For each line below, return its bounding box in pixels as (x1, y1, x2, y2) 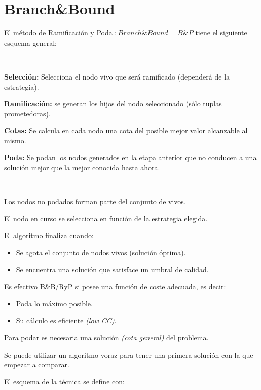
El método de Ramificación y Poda (4, 27, 113, 38)
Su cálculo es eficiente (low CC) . (16, 315, 117, 326)
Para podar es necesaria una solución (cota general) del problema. (4, 332, 209, 342)
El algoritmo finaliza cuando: (4, 230, 94, 241)
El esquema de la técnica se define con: (4, 376, 125, 386)
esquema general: (4, 37, 57, 48)
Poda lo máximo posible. (16, 298, 93, 308)
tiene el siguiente (195, 27, 247, 38)
